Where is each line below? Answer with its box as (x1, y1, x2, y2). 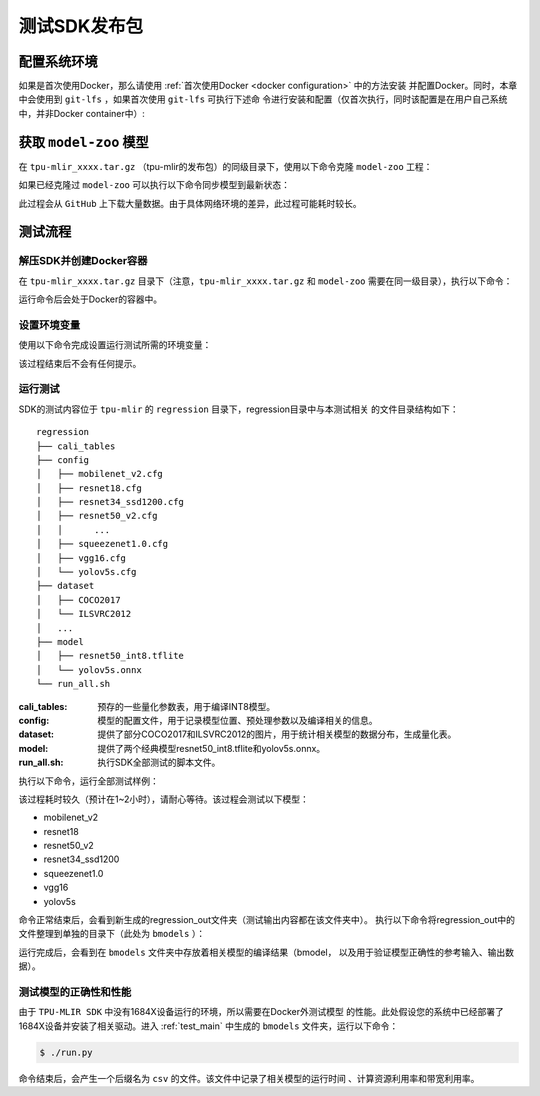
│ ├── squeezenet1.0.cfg (36, 538, 169, 550)
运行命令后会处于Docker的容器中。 (18, 293, 163, 305)
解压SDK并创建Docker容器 (18, 254, 148, 268)
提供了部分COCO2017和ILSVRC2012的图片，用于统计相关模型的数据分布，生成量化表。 (97, 728, 457, 740)
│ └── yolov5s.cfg (36, 566, 137, 578)
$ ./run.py (39, 1046, 93, 1058)
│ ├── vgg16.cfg (36, 552, 127, 564)
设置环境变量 (18, 318, 81, 332)
